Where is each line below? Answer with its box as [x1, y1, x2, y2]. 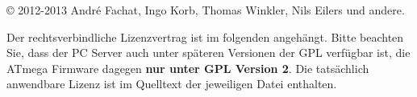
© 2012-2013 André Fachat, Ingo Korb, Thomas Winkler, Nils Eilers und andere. [6, 2, 405, 18]
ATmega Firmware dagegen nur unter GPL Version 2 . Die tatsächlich [6, 59, 369, 76]
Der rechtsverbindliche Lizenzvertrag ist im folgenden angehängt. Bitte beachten [6, 28, 404, 45]
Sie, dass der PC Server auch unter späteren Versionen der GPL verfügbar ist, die [6, 44, 411, 61]
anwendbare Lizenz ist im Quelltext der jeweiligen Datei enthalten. [6, 75, 337, 92]
